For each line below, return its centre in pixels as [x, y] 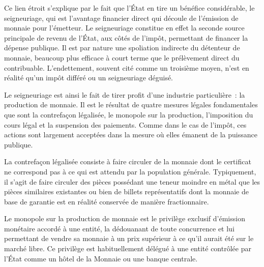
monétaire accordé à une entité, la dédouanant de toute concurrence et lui [119, 228]
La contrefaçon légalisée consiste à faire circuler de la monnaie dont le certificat [128, 161]
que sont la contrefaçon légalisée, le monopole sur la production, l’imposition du [129, 114]
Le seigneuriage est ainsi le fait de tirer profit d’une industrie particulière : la [125, 94]
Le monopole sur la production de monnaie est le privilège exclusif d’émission [125, 218]
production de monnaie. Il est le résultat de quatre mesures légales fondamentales [131, 105]
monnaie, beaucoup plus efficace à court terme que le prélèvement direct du [122, 57]
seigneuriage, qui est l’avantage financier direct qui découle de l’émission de [121, 18]
